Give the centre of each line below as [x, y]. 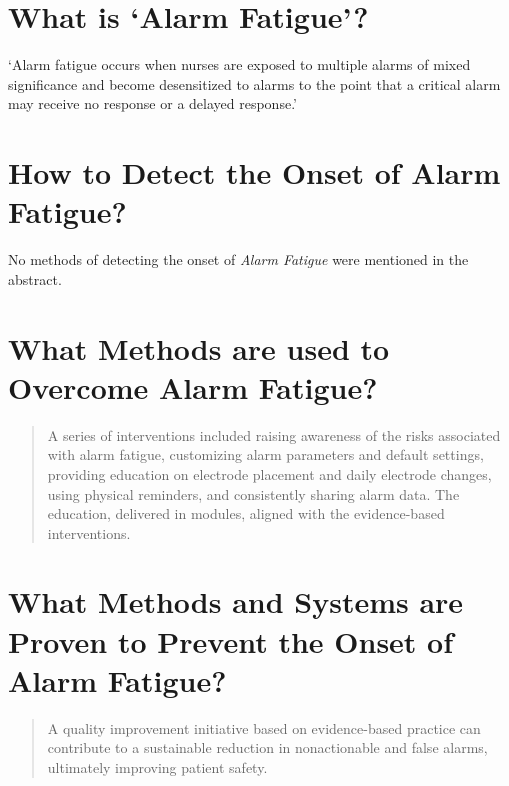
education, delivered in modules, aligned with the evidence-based [246, 513]
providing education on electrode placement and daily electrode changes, [269, 473]
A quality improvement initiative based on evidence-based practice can [264, 727]
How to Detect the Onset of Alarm [254, 172]
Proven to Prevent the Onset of [231, 640]
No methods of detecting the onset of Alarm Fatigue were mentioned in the [238, 259]
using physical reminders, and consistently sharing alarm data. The [253, 493]
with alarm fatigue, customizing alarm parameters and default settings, [265, 454]
